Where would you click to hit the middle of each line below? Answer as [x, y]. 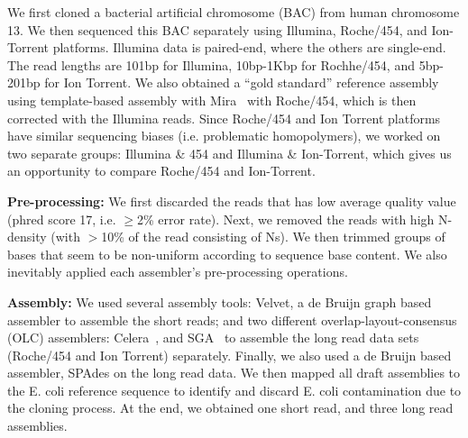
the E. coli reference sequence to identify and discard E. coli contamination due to [234, 390]
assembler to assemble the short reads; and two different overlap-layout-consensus [232, 319]
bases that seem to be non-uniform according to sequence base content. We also [227, 254]
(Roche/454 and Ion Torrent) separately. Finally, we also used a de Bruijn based [229, 355]
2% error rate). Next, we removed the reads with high [286, 219]
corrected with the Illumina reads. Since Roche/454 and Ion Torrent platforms [224, 118]
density [27, 237]
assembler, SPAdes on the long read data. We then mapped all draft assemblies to [234, 373]
